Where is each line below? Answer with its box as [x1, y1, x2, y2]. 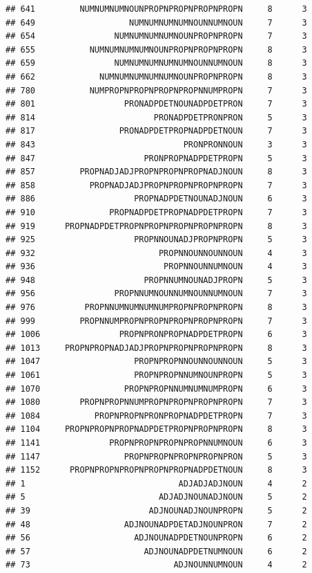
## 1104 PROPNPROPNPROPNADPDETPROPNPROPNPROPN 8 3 [6, 424, 307, 435]
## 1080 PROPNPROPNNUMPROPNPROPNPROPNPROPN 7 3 [6, 397, 307, 408]
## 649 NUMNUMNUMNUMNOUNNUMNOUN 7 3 [6, 17, 307, 28]
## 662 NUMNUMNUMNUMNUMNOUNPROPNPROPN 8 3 [6, 71, 307, 82]
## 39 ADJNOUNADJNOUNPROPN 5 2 [6, 505, 307, 516]
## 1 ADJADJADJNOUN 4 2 [6, 478, 307, 489]
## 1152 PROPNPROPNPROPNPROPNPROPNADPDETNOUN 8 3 [6, 465, 307, 475]
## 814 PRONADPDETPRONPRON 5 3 [6, 112, 307, 122]
